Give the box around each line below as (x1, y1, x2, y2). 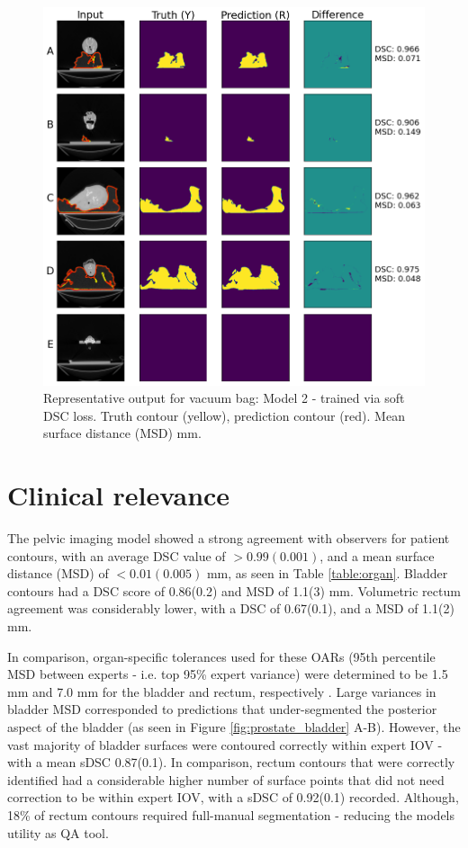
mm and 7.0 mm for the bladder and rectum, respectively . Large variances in (7, 682, 436, 701)
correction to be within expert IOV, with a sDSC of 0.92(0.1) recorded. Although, (7, 788, 459, 807)
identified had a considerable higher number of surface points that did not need (7, 770, 445, 789)
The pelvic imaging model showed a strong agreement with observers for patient (7, 529, 450, 548)
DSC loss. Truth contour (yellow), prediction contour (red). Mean (43, 406, 405, 424)
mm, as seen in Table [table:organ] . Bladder (206, 564, 448, 583)
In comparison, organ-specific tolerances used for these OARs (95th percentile (7, 647, 436, 665)
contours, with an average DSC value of (7, 546, 226, 565)
